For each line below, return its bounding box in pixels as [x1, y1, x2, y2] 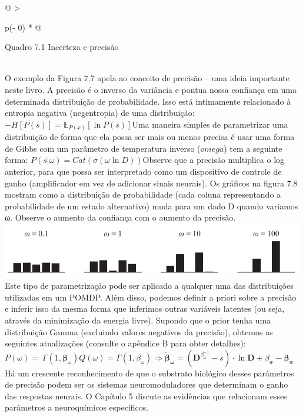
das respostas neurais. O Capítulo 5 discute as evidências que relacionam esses [5, 389, 287, 402]
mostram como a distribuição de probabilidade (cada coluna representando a [5, 188, 281, 201]
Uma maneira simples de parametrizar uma [132, 118, 288, 130]
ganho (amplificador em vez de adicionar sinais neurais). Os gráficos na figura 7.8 [5, 176, 298, 189]
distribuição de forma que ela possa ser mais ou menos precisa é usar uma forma [5, 131, 295, 143]
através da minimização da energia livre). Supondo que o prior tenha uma [5, 313, 271, 326]
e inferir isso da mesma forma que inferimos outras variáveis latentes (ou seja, [5, 302, 285, 315]
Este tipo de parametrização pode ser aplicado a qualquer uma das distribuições [5, 279, 294, 292]
